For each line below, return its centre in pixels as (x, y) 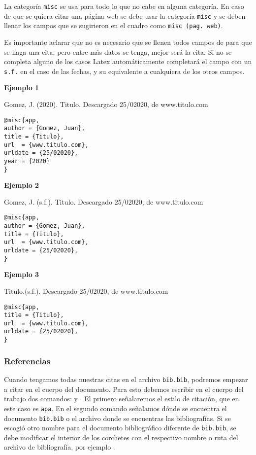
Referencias (27, 361)
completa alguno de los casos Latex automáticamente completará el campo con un (128, 61)
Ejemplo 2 (22, 185)
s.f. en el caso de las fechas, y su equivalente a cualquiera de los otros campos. (124, 71)
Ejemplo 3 (22, 274)
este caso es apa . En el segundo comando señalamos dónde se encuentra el (115, 408)
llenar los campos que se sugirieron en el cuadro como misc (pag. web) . (113, 25)
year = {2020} (27, 161)
